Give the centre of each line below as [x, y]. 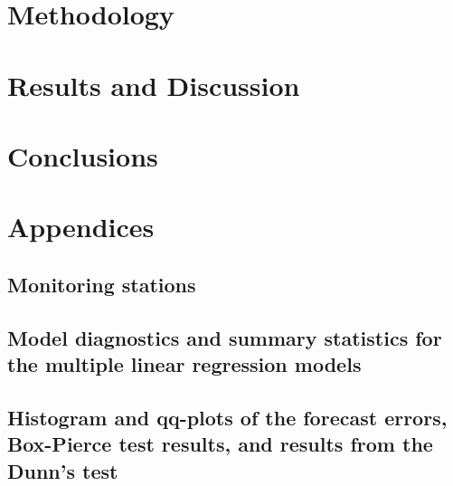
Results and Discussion [154, 85]
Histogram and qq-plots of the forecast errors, [227, 417]
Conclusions [83, 155]
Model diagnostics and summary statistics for [225, 337]
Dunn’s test [63, 470]
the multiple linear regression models [184, 364]
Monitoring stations [102, 284]
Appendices [81, 227]
